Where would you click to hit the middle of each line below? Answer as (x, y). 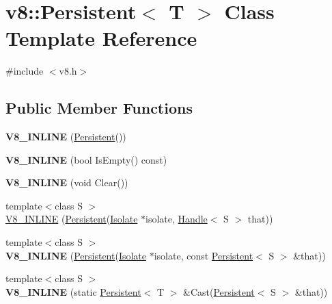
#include (25, 71)
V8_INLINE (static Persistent (73, 291)
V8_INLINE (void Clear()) (67, 182)
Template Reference (101, 38)
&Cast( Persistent (219, 291)
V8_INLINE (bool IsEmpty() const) (86, 159)
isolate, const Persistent (204, 255)
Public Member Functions (99, 108)
